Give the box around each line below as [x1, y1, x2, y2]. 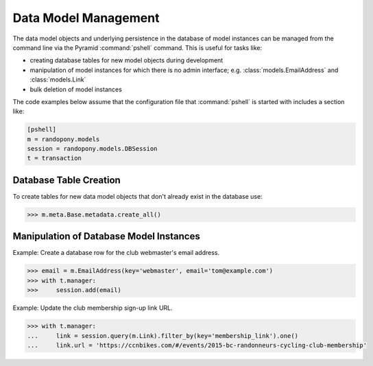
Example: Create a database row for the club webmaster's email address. [12, 249, 220, 257]
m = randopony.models [27, 135, 100, 143]
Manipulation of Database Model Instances [12, 230, 200, 243]
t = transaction [27, 154, 82, 162]
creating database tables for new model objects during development [29, 56, 224, 64]
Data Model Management [12, 10, 160, 25]
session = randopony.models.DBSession [27, 145, 158, 153]
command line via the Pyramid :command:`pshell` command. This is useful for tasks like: [12, 43, 263, 51]
